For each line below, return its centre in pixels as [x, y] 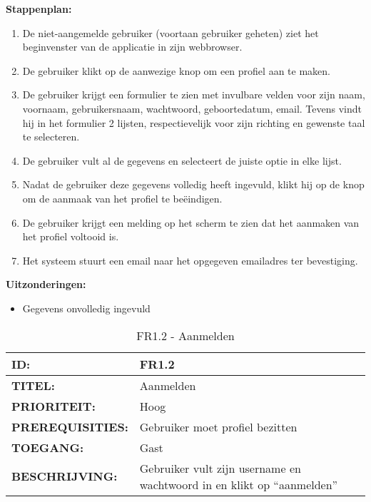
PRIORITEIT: [54, 406]
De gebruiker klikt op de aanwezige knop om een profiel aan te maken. [176, 70]
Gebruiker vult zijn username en [220, 468]
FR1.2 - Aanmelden [185, 335]
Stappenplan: [39, 9]
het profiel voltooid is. [71, 236]
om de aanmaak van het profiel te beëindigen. [122, 198]
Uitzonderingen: [46, 284]
